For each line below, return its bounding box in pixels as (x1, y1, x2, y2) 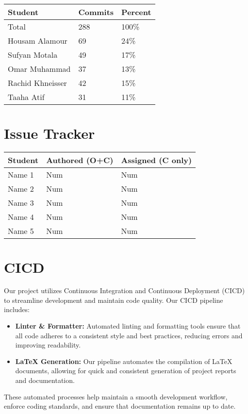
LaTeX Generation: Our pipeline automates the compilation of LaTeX (15, 356, 232, 366)
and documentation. (15, 375, 75, 385)
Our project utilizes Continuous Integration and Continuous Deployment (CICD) (4, 285, 245, 296)
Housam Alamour (8, 35, 67, 46)
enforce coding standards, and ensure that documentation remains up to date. (4, 401, 236, 411)
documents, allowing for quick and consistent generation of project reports (15, 365, 236, 376)
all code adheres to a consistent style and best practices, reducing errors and (15, 330, 243, 340)
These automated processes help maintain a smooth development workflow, (4, 391, 228, 401)
